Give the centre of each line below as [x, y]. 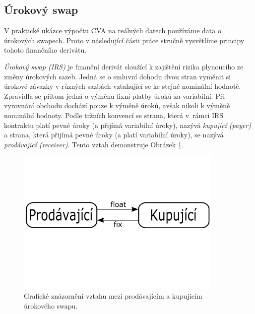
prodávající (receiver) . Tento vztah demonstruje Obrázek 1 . [94, 144]
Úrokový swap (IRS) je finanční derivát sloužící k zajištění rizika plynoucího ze [124, 66]
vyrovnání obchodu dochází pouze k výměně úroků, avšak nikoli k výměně [117, 105]
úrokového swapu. [51, 305]
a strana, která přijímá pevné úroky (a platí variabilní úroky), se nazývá [114, 135]
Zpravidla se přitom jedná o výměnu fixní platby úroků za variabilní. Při [115, 95]
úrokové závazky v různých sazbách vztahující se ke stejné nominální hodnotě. [123, 86]
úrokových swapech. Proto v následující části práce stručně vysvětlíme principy [124, 40]
